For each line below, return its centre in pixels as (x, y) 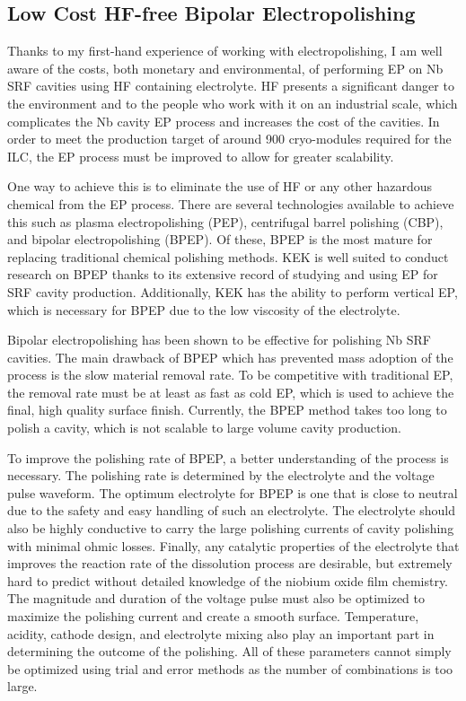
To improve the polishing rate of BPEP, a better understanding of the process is (228, 457)
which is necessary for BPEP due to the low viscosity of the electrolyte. (204, 309)
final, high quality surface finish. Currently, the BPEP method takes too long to (227, 410)
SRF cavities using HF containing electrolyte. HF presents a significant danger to (231, 86)
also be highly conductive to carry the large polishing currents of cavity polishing (231, 528)
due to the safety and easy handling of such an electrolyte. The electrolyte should (231, 510)
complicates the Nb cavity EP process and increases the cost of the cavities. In (224, 121)
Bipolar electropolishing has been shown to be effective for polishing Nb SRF (219, 340)
